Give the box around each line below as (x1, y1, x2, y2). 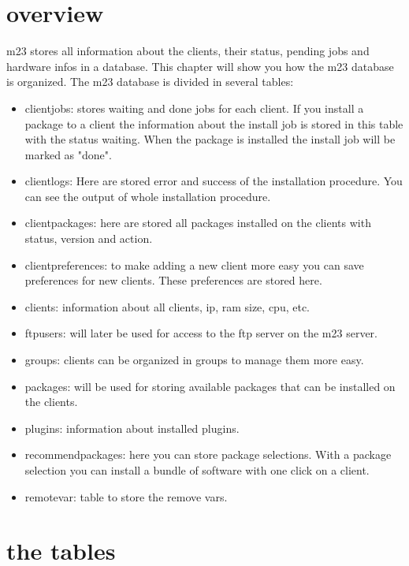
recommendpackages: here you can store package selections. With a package (24, 446, 392, 463)
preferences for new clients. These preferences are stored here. (24, 272, 322, 289)
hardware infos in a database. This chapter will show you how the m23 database (6, 58, 394, 74)
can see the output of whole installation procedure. (24, 188, 271, 204)
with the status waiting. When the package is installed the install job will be (24, 131, 396, 147)
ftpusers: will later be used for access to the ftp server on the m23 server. (24, 325, 377, 341)
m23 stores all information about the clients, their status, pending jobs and (6, 43, 370, 59)
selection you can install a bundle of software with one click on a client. (24, 462, 370, 478)
